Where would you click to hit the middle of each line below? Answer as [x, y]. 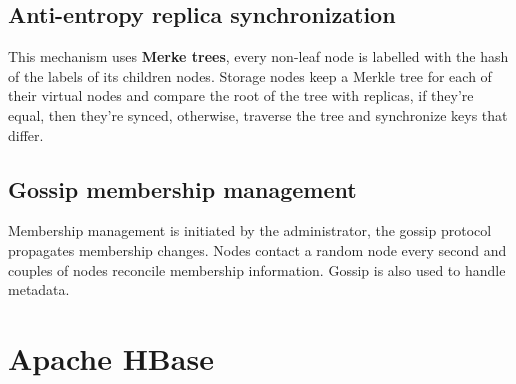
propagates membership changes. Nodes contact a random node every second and [257, 249]
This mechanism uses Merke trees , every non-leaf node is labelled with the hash [258, 56]
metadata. [39, 289]
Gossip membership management [182, 188]
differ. [26, 134]
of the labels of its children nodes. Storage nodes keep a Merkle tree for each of [250, 75]
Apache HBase [111, 357]
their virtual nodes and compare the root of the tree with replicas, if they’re [241, 95]
